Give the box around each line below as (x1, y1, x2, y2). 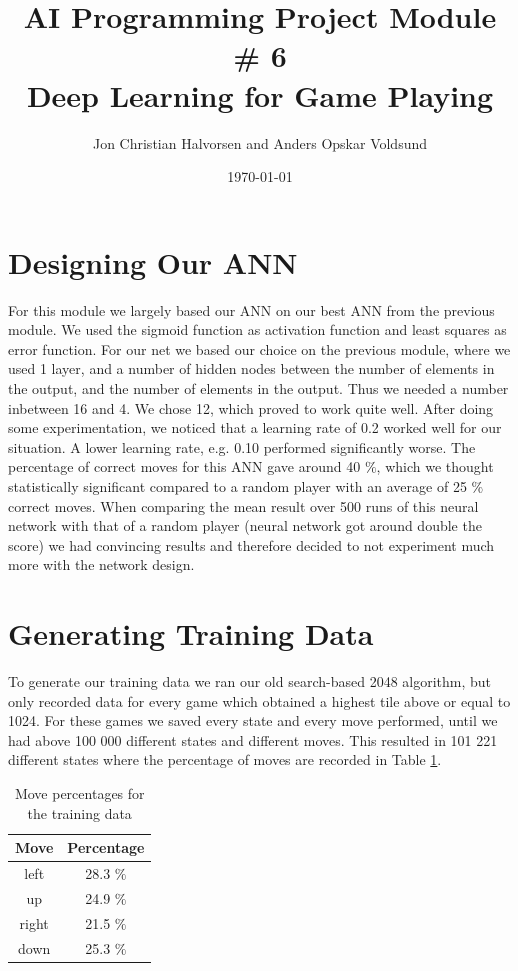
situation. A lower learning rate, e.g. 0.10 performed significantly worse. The (8, 436, 476, 457)
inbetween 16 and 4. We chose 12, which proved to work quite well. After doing (8, 397, 494, 418)
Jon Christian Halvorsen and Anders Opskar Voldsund (92, 132, 428, 153)
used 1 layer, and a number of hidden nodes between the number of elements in (8, 358, 495, 379)
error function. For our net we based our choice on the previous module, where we (8, 338, 511, 359)
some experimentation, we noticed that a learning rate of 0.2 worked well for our (8, 417, 502, 438)
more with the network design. (8, 554, 195, 575)
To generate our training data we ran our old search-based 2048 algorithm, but (8, 671, 492, 692)
